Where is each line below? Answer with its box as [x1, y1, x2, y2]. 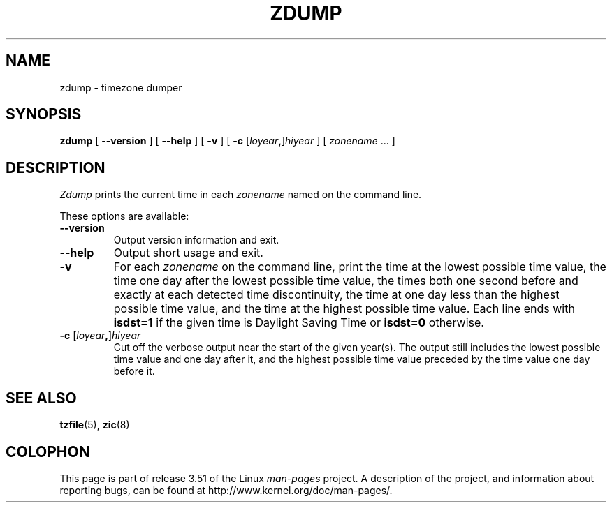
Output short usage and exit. [113, 246, 263, 260]
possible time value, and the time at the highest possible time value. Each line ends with [113, 301, 575, 316]
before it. [113, 365, 155, 378]
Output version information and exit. [113, 234, 279, 246]
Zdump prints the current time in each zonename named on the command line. [59, 188, 422, 201]
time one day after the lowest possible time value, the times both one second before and [113, 274, 578, 288]
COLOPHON [6, 442, 90, 461]
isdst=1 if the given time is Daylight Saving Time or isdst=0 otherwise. [113, 315, 484, 330]
